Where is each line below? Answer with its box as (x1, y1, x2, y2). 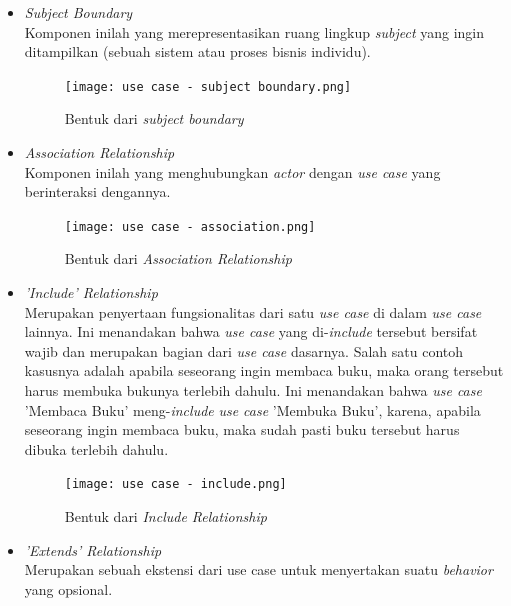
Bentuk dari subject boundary (64, 108, 244, 129)
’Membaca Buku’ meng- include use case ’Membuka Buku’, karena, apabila (24, 399, 481, 420)
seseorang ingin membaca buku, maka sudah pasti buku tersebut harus (24, 419, 460, 440)
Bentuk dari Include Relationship (64, 506, 267, 527)
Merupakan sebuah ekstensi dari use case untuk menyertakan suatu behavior (24, 559, 493, 580)
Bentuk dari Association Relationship (64, 248, 292, 269)
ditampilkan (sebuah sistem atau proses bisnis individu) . (24, 41, 371, 62)
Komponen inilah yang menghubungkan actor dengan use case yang (24, 161, 441, 182)
